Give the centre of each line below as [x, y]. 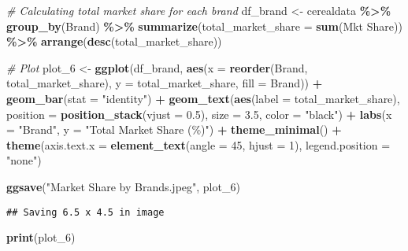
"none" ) [24, 160]
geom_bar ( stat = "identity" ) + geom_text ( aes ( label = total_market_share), [203, 98]
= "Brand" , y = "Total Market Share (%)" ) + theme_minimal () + [174, 129]
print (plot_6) [41, 237]
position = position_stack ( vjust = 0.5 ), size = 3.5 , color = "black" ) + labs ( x [199, 114]
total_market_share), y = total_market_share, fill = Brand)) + [165, 83]
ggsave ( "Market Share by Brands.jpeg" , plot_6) [123, 186]
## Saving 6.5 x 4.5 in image [85, 212]
